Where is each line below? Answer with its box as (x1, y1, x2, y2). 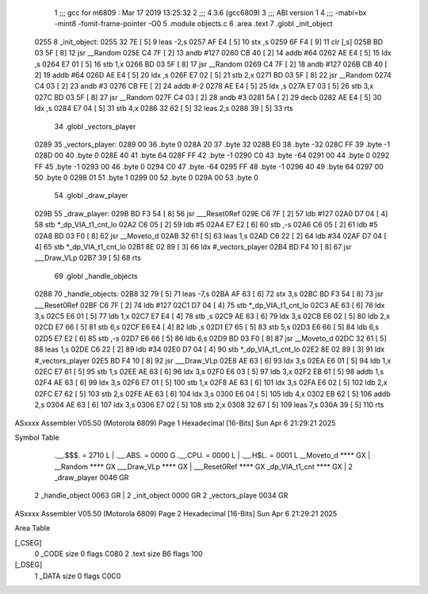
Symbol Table (14, 432, 59, 442)
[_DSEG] (14, 560, 43, 569)
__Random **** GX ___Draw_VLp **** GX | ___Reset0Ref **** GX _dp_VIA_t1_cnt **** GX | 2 (54, 462, 353, 471)
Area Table (14, 524, 51, 533)
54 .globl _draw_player (54, 191, 128, 200)
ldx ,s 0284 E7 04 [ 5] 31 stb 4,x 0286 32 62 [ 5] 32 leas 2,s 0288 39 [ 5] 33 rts (34, 104, 293, 113)
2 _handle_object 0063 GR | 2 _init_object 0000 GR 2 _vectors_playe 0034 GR (34, 491, 289, 501)
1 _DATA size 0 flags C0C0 (34, 571, 121, 581)
